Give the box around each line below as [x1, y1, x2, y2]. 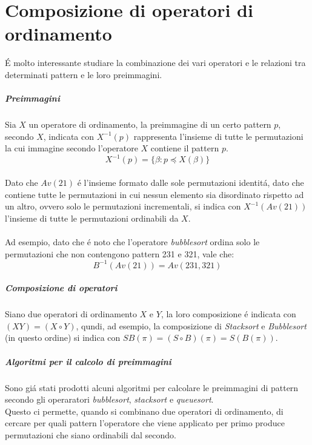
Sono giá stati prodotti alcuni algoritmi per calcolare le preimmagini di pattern [5, 381, 299, 394]
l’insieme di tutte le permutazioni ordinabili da [5, 211, 179, 224]
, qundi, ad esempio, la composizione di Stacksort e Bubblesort [76, 319, 307, 332]
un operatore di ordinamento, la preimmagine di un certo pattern [28, 118, 271, 131]
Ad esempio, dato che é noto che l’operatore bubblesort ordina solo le [5, 235, 260, 248]
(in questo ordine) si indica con [5, 331, 121, 344]
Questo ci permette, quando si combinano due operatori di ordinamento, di [5, 404, 284, 417]
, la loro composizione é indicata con [161, 308, 296, 320]
